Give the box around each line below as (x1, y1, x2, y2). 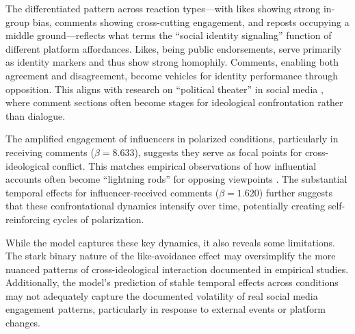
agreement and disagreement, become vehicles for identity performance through (5, 68, 339, 82)
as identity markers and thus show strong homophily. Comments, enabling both (5, 55, 339, 69)
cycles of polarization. (53, 211, 144, 226)
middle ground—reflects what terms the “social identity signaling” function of (5, 28, 332, 42)
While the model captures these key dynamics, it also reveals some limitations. (5, 235, 336, 249)
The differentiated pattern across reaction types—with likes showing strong (5, 1, 321, 15)
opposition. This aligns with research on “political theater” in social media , (5, 81, 324, 96)
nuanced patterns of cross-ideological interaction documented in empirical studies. (5, 261, 349, 276)
